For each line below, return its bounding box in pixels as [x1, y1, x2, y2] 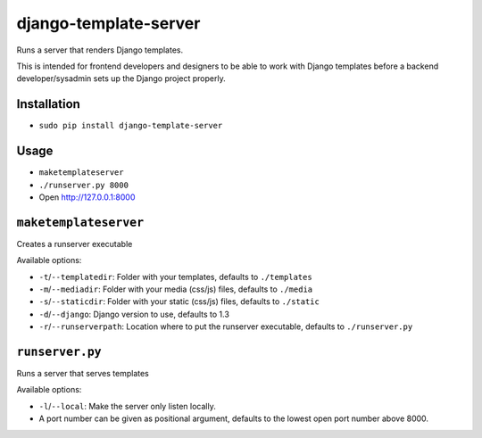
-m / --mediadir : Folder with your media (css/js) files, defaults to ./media [38, 284, 312, 294]
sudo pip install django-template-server [38, 120, 223, 131]
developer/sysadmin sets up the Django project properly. [16, 73, 227, 84]
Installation [16, 96, 80, 112]
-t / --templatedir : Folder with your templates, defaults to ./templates [38, 271, 312, 282]
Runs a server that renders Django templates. [16, 45, 183, 55]
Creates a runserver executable [16, 238, 133, 249]
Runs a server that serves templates [16, 368, 149, 379]
